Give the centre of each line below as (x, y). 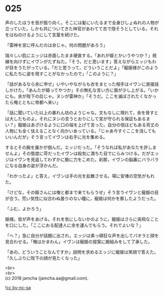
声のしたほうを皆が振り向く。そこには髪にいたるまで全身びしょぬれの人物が (82, 22)
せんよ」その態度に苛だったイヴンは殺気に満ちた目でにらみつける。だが (78, 153)
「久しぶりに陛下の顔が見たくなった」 (43, 258)
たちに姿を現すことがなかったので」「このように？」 (66, 74)
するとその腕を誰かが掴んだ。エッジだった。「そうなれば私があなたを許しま (81, 147)
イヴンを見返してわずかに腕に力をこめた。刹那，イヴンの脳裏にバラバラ (86, 159)
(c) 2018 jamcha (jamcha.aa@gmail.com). (47, 278)
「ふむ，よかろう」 (24, 209)
